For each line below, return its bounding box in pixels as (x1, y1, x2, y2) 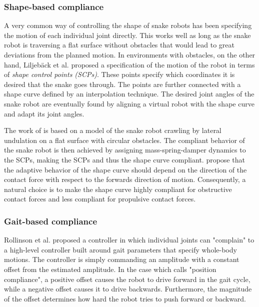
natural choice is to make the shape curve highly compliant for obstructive (4, 183, 232, 194)
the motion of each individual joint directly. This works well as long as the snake (4, 29, 251, 40)
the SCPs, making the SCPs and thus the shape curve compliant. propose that (4, 154, 245, 164)
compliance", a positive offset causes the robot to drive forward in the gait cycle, (4, 273, 250, 284)
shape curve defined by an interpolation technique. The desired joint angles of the (4, 88, 254, 99)
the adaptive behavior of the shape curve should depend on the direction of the (4, 164, 247, 174)
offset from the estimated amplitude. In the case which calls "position (4, 263, 216, 274)
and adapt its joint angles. (4, 108, 84, 118)
